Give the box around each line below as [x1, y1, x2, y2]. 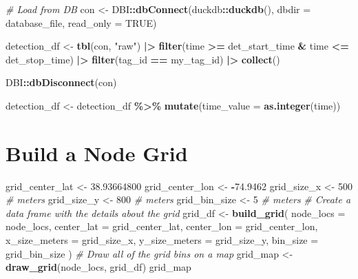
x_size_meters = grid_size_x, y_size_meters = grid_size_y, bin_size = [6, 233, 319, 247]
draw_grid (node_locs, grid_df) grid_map [6, 260, 191, 274]
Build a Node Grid [6, 138, 188, 167]
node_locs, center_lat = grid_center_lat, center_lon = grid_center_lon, [6, 219, 318, 234]
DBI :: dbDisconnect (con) [6, 75, 117, 90]
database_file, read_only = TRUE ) [6, 15, 157, 30]
